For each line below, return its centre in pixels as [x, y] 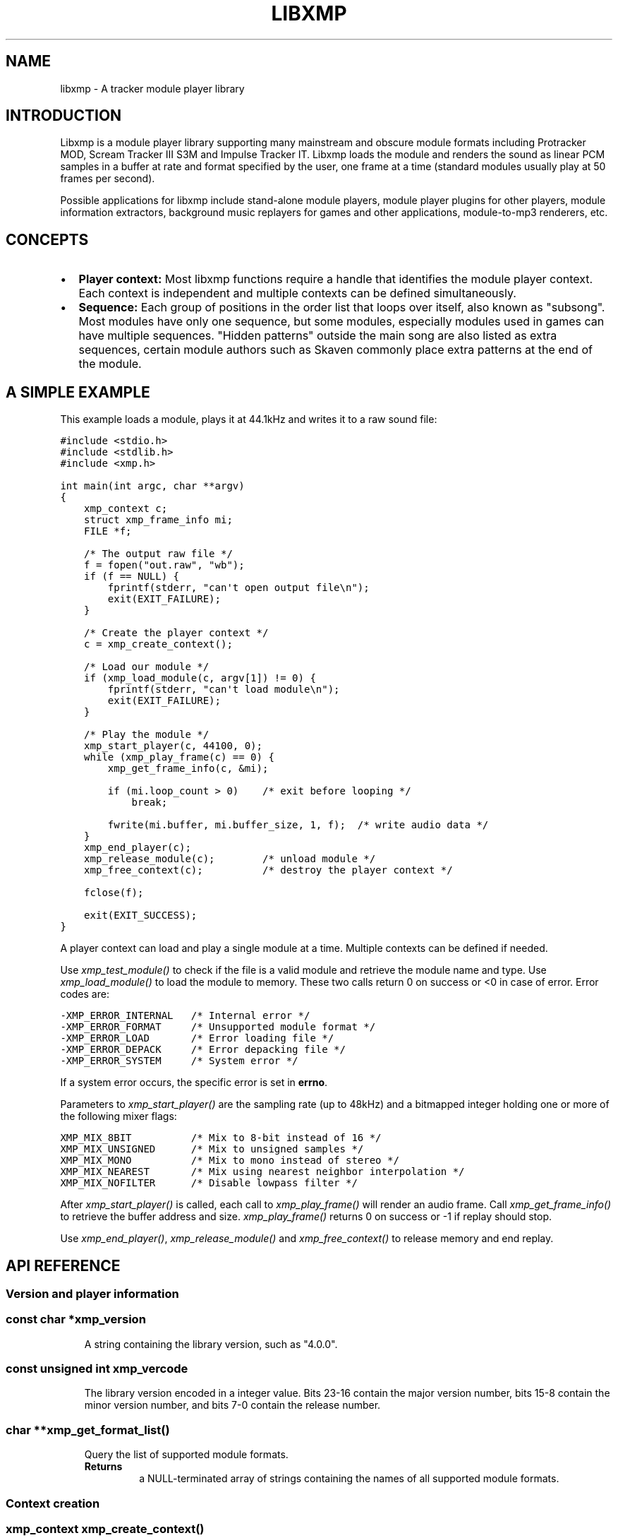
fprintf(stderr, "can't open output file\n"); [238, 588]
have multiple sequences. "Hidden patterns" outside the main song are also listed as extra [318, 336]
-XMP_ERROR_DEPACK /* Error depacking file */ [203, 1050]
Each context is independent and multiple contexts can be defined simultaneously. [297, 293]
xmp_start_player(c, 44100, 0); [173, 746]
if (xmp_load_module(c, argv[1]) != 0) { [200, 678]
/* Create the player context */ [176, 633]
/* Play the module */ [147, 735]
